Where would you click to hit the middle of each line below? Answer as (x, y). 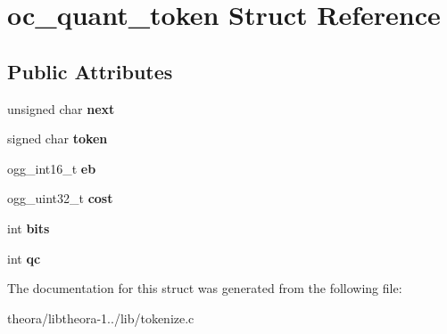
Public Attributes (90, 71)
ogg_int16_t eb (52, 168)
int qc (24, 258)
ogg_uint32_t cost (60, 198)
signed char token (58, 138)
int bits (29, 228)
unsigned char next (61, 108)
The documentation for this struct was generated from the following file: (205, 288)
